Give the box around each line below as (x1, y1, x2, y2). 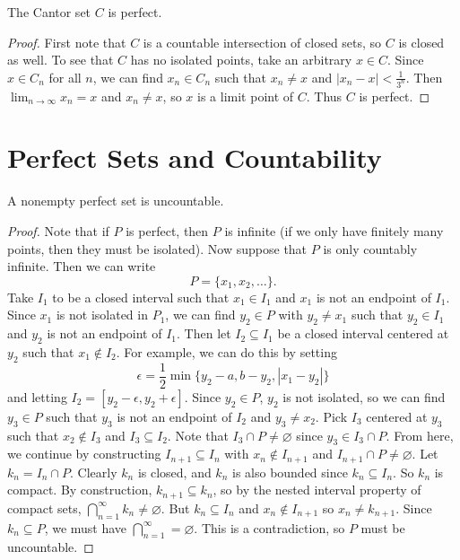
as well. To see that (7, 50, 114, 69)
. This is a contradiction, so (194, 518, 345, 537)
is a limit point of (197, 86, 294, 105)
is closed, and (137, 462, 212, 481)
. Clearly (70, 462, 117, 481)
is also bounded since (231, 462, 348, 481)
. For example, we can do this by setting (116, 342, 337, 361)
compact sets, (7, 498, 82, 517)
